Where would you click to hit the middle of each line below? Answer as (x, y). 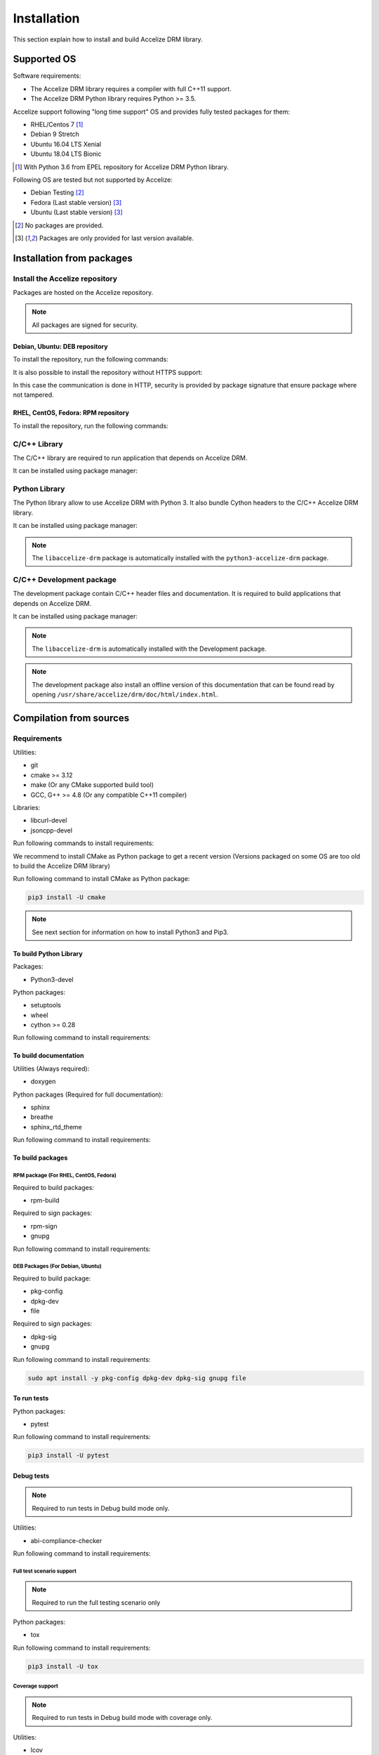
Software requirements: (47, 76)
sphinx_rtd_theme (56, 1127)
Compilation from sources (71, 718)
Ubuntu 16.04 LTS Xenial (66, 144)
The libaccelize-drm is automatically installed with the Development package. (149, 649)
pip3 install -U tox (63, 1666)
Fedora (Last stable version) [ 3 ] (76, 202)
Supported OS (45, 59)
